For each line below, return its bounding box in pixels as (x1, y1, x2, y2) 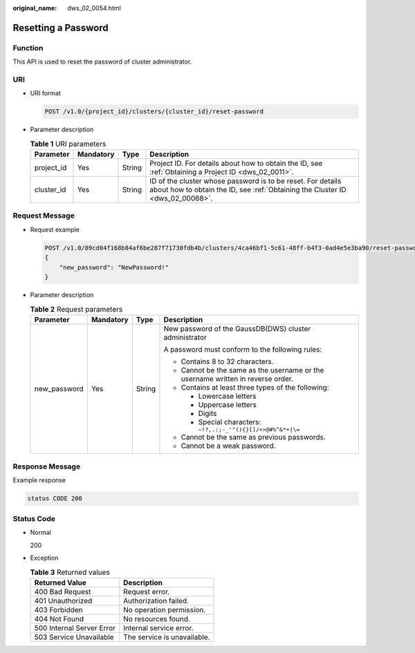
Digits (198, 408, 217, 418)
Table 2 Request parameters (30, 304, 123, 314)
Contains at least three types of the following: (181, 382, 329, 392)
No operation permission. (123, 605, 206, 614)
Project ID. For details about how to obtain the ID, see (149, 159, 323, 169)
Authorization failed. (123, 596, 190, 605)
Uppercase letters (198, 399, 257, 409)
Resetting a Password (12, 21, 109, 34)
